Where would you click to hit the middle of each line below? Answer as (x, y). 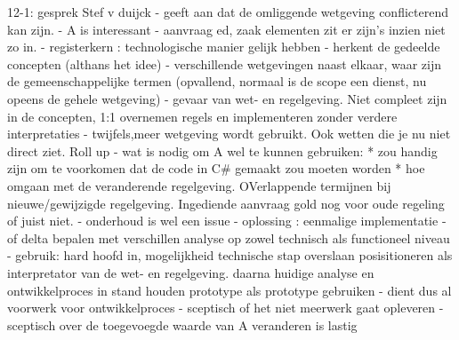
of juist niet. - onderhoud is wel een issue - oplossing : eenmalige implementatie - (227, 221)
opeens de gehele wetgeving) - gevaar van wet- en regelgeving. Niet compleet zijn (227, 98)
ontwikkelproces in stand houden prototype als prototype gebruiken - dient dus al (229, 290)
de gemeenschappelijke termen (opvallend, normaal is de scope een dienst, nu (217, 81)
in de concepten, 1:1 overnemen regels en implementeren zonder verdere (202, 116)
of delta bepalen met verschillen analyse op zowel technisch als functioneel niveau (229, 237)
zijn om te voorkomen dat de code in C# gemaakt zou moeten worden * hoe (216, 168)
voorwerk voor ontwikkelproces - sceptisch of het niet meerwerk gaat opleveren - (225, 308)
